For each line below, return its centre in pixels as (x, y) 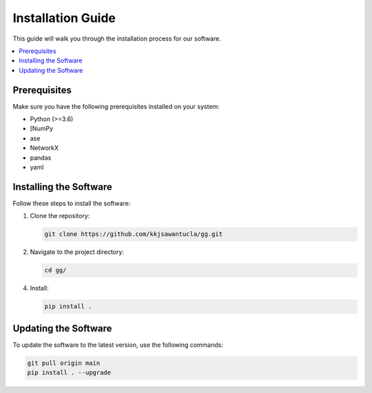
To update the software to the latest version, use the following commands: (118, 345)
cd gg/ (55, 270)
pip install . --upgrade (69, 373)
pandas (41, 158)
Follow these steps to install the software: (72, 203)
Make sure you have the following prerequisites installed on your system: (116, 106)
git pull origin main (64, 363)
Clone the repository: (60, 216)
